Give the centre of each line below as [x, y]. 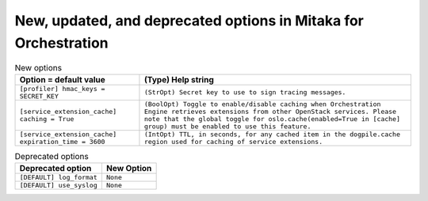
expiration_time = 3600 [62, 141]
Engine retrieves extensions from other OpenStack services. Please [270, 111]
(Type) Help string [179, 79]
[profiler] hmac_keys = [62, 88]
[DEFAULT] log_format [59, 178]
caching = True [47, 119]
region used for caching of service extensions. [233, 141]
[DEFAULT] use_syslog [59, 186]
